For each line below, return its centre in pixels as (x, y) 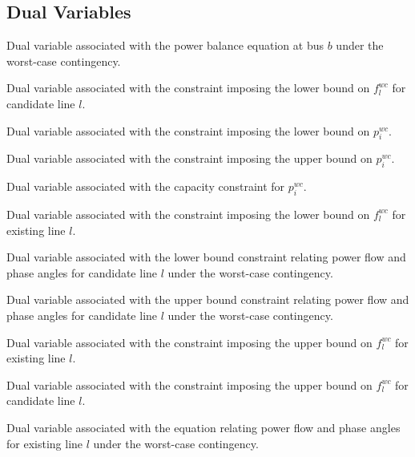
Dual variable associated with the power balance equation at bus (165, 45)
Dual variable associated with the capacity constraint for (146, 186)
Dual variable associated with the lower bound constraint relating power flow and (206, 257)
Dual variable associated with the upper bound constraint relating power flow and (208, 299)
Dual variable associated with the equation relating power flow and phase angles (203, 427)
